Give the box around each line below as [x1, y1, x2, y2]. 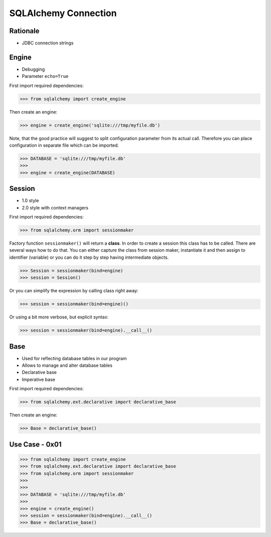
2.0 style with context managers [22, 204, 89, 210]
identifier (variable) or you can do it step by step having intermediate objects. [9, 254, 169, 260]
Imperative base [22, 376, 55, 382]
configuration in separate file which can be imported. [9, 142, 119, 148]
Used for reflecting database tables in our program [22, 355, 127, 361]
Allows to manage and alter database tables [22, 362, 113, 369]
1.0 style [22, 197, 39, 203]
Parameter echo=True [22, 73, 69, 79]
